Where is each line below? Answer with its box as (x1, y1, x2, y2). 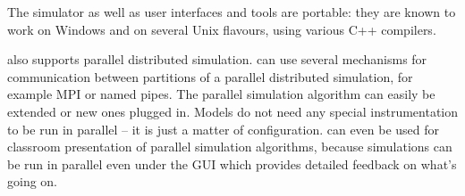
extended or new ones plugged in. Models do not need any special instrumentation (7, 102, 459, 120)
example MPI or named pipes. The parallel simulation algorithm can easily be (7, 85, 435, 103)
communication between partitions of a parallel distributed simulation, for (7, 67, 413, 86)
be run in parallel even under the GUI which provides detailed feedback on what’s (7, 154, 457, 173)
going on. (7, 172, 58, 191)
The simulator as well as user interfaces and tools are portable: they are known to (7, 3, 456, 20)
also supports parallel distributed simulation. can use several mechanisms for (7, 50, 427, 69)
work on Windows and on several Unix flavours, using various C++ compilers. (7, 20, 436, 38)
